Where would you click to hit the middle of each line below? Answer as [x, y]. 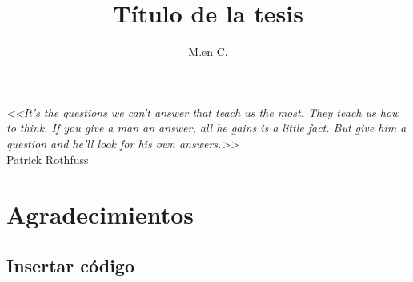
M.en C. [208, 52]
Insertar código [70, 265]
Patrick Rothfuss [48, 159]
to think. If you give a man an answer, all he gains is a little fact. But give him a [206, 128]
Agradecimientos [100, 214]
